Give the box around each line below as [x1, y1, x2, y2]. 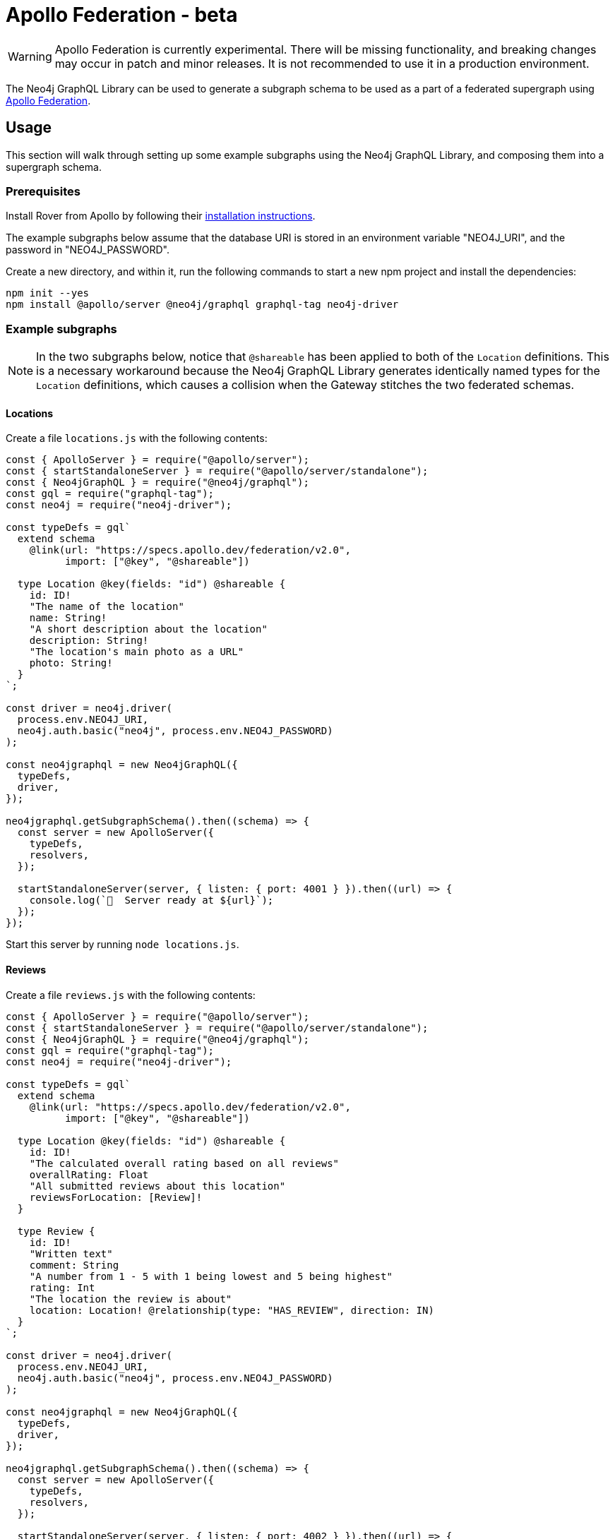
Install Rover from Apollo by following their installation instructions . [6, 210, 316, 222]
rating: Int [29, 1281, 95, 1293]
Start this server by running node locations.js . [6, 938, 239, 951]
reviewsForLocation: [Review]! [29, 1191, 203, 1203]
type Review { [17, 1225, 95, 1237]
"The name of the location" [29, 601, 184, 613]
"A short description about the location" [29, 623, 268, 635]
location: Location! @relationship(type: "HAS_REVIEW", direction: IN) [29, 1304, 434, 1316]
